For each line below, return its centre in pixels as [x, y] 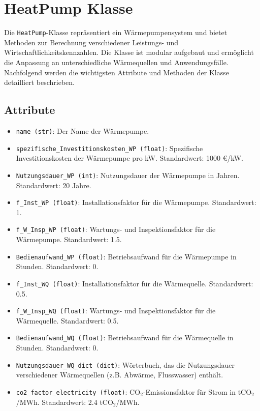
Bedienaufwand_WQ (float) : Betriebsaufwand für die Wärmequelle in [125, 337]
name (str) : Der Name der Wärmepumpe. [83, 130]
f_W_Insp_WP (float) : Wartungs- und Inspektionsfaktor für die [116, 229]
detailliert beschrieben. [40, 82]
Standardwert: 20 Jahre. [54, 185]
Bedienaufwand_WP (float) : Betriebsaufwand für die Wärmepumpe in [126, 256]
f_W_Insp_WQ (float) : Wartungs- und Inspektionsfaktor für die [116, 311]
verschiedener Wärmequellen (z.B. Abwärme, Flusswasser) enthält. [120, 375]
